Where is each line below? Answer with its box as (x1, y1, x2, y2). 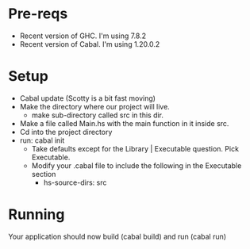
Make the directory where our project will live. (19, 102, 171, 111)
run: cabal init (19, 136, 65, 145)
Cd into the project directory (19, 127, 113, 136)
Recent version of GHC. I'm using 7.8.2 (19, 31, 147, 40)
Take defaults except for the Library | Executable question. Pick (31, 144, 240, 153)
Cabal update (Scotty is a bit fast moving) (19, 93, 156, 103)
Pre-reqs (8, 5, 68, 23)
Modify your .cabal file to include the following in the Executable (31, 160, 242, 170)
